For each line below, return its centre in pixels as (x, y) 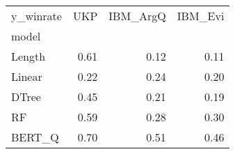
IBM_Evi (201, 16)
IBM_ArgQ (137, 16)
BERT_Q (35, 137)
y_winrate (37, 16)
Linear (27, 76)
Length (29, 56)
